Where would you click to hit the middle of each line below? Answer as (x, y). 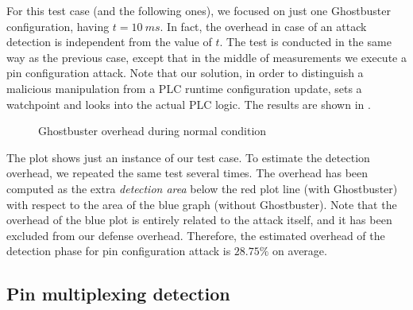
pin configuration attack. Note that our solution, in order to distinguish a (185, 73)
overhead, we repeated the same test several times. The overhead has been (187, 173)
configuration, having (58, 26)
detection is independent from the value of (109, 42)
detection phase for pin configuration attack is (119, 251)
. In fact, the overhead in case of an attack (263, 26)
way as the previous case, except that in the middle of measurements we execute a (206, 57)
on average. (300, 251)
